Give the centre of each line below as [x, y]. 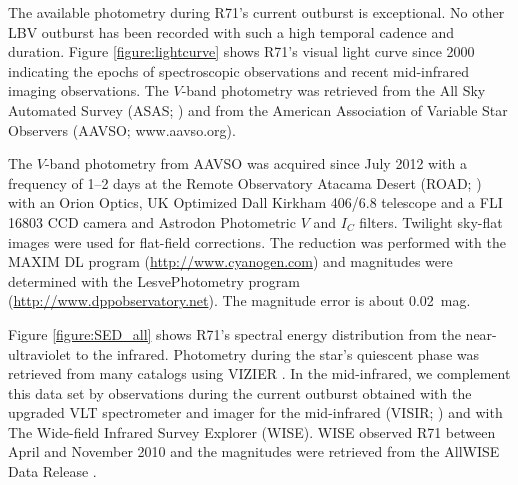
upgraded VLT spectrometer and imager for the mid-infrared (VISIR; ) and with [255, 412]
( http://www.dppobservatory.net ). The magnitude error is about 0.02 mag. [239, 300]
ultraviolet [40, 353]
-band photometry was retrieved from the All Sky [333, 90]
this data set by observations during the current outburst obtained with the [240, 392]
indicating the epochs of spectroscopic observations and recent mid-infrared [239, 70]
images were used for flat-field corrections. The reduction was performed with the [257, 241]
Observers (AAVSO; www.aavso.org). [122, 129]
